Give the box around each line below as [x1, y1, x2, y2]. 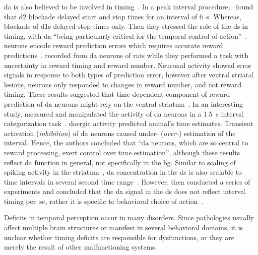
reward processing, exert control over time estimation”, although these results [4, 147, 240, 157]
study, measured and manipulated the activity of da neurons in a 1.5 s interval [4, 108, 244, 119]
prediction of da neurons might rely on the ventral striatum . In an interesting [4, 98, 243, 109]
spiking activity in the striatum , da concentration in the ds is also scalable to [4, 167, 242, 177]
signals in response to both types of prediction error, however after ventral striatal [4, 69, 254, 80]
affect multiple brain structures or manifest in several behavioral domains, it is [4, 222, 243, 233]
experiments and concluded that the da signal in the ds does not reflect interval [4, 186, 246, 196]
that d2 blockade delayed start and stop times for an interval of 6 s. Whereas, [4, 11, 242, 21]
